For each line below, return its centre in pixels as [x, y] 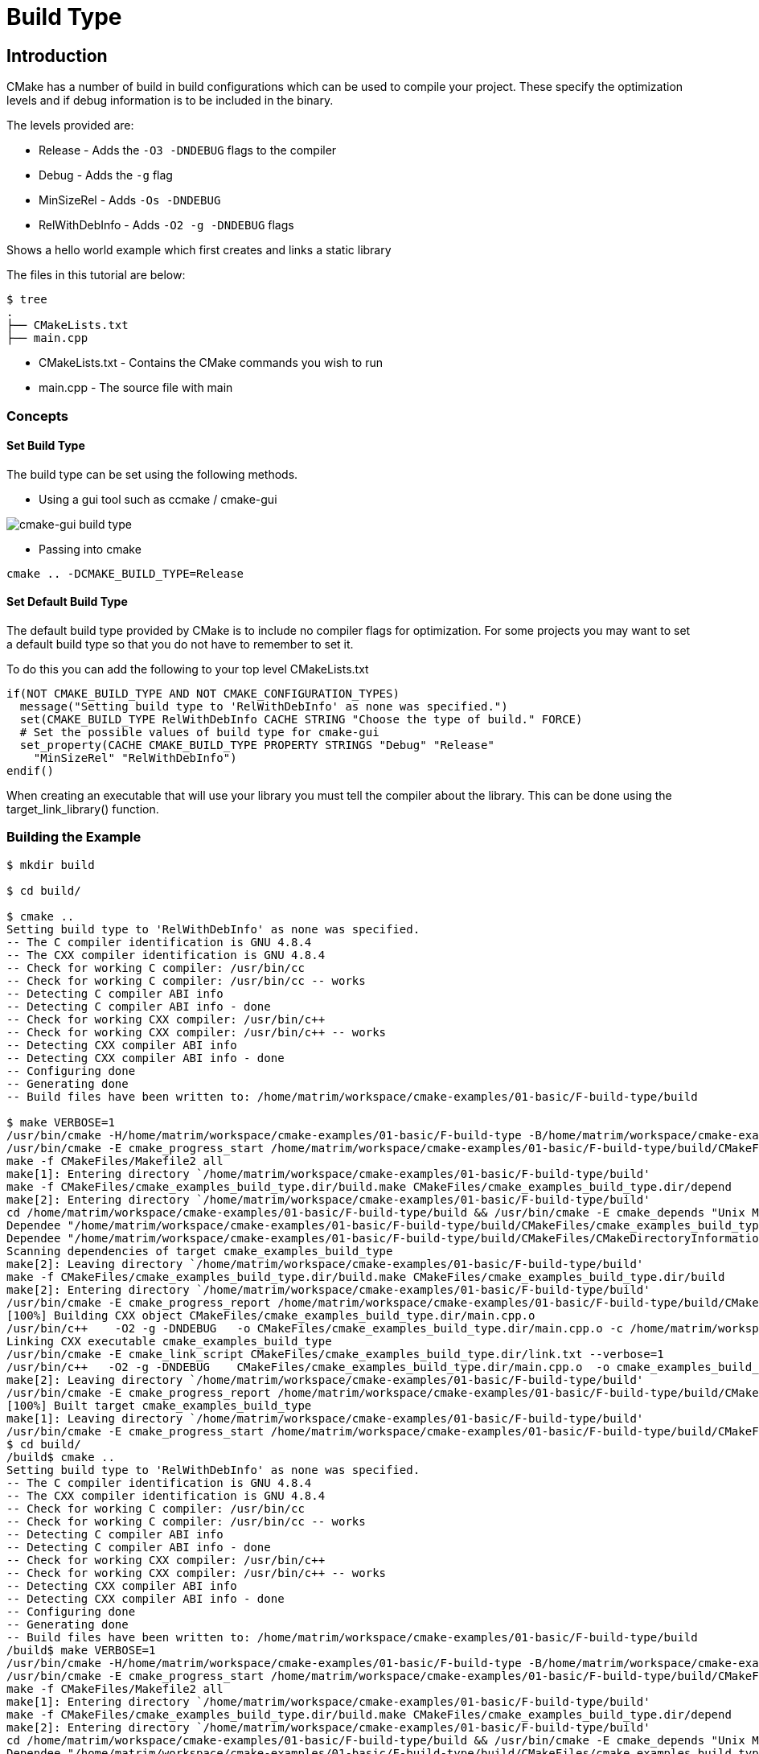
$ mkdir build [51, 865]
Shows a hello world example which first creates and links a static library [199, 250]
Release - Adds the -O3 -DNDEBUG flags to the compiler [188, 150]
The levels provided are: [70, 126]
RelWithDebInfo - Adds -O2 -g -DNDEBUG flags [166, 225]
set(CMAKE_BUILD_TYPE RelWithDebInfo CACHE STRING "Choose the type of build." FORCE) [301, 719]
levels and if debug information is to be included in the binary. [170, 101]
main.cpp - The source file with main [136, 388]
